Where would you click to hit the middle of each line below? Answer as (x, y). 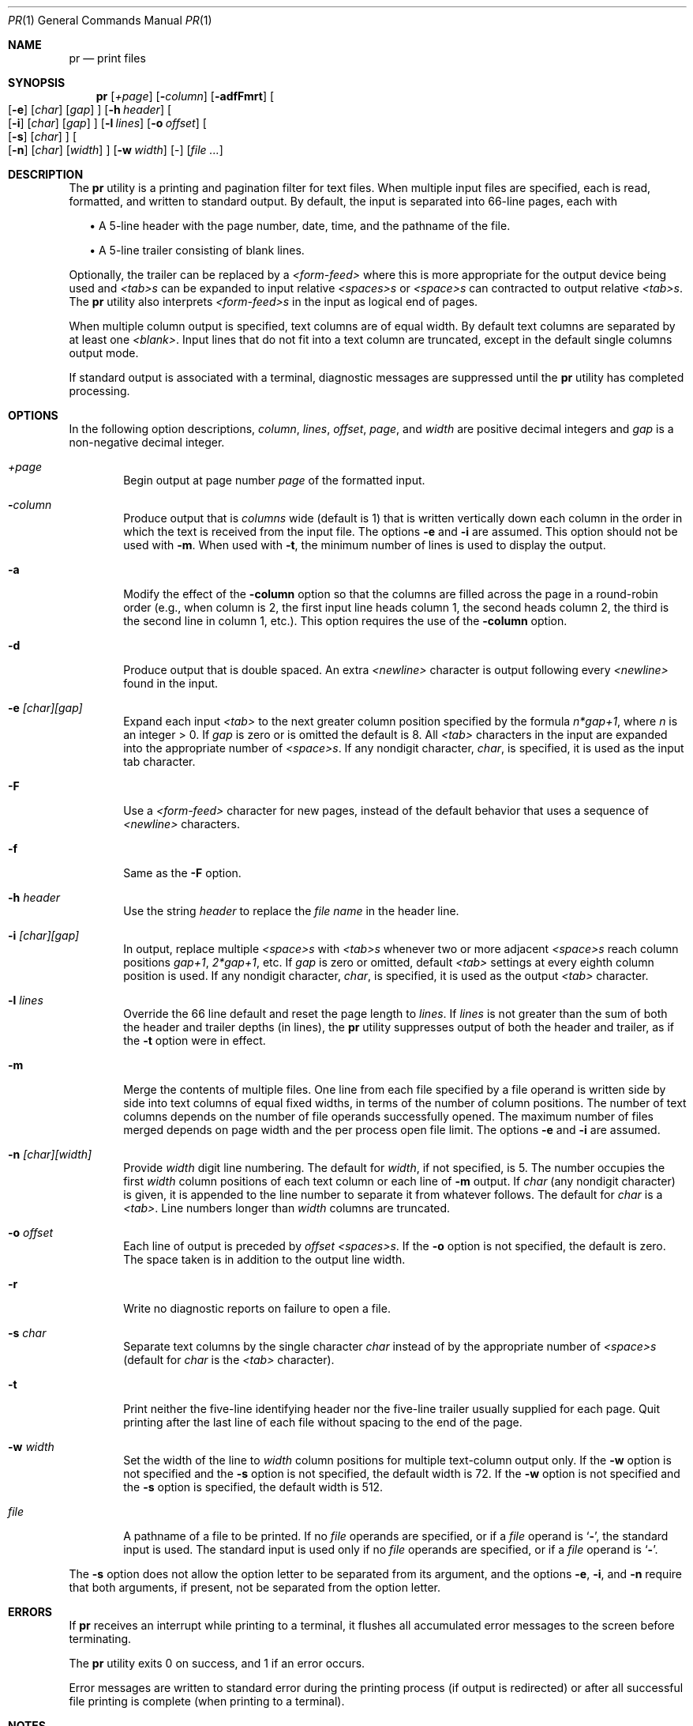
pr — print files (107, 58)
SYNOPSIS (37, 83)
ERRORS (30, 1612)
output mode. (104, 353)
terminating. (100, 1639)
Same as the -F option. (182, 873)
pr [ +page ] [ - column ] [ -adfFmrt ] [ (185, 96)
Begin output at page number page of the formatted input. (274, 480)
